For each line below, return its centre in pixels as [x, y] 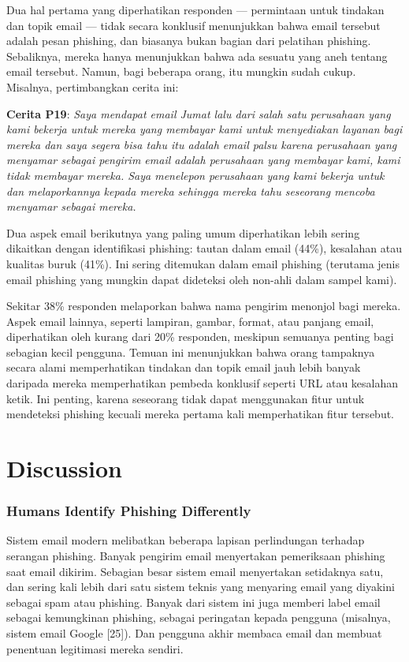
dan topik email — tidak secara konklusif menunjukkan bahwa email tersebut [193, 25]
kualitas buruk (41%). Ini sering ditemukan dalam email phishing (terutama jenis [203, 263]
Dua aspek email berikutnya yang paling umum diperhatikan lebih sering [183, 232]
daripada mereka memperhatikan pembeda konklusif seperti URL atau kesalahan [203, 383]
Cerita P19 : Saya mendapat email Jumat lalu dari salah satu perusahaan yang [199, 113]
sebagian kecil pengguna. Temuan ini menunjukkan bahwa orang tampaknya [191, 352]
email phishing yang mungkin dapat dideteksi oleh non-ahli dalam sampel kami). [202, 279]
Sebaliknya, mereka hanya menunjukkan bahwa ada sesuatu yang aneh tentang [197, 56]
